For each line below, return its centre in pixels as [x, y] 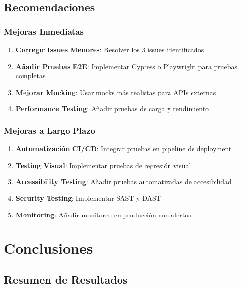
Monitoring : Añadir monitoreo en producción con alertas [103, 214]
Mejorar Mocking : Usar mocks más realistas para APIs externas [116, 92]
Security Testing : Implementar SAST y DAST [88, 198]
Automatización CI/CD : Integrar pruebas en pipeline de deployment [123, 149]
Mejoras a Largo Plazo [49, 130]
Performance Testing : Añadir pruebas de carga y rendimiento [112, 108]
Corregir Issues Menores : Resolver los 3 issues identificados [110, 49]
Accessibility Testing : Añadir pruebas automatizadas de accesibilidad [123, 181]
